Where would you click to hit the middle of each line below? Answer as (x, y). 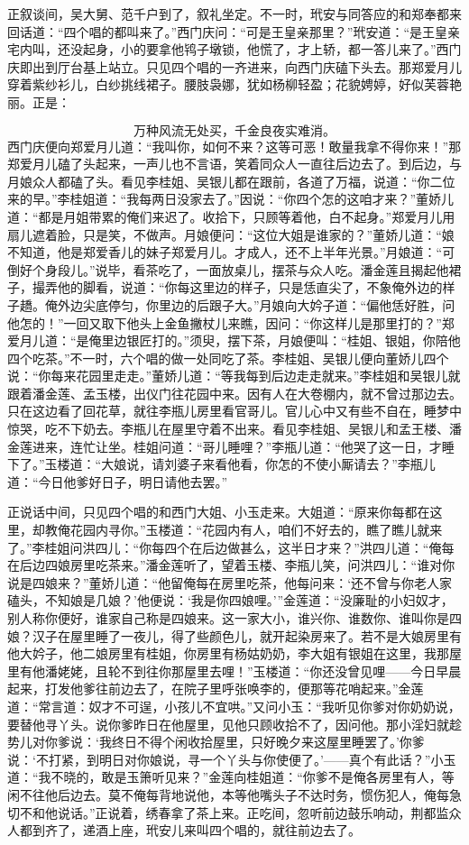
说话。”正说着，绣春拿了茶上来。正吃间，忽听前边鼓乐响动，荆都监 (253, 812)
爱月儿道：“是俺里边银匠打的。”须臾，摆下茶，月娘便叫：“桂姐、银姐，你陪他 (234, 340)
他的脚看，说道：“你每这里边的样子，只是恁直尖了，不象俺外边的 (250, 287)
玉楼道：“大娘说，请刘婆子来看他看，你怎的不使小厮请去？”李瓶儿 (240, 464)
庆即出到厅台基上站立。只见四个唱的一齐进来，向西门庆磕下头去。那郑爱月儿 (234, 66)
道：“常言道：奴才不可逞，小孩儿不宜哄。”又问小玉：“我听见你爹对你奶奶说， (234, 706)
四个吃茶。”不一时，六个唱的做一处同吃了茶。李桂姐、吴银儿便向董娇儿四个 (228, 358)
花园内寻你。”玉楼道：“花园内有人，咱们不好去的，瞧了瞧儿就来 (256, 530)
